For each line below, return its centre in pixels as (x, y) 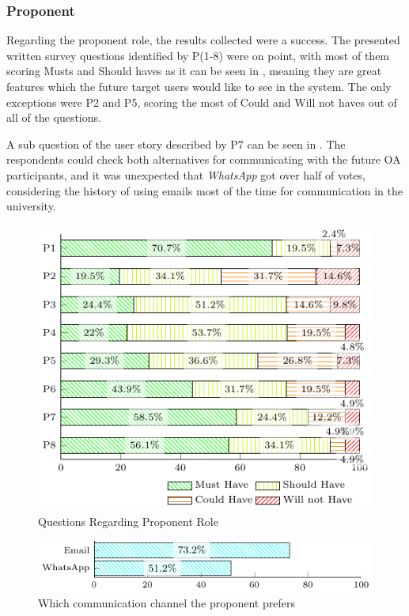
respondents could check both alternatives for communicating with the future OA (204, 159)
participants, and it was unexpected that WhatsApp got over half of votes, (186, 174)
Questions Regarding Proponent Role (128, 522)
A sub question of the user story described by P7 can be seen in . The (176, 144)
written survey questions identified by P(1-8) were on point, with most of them (198, 55)
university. (31, 206)
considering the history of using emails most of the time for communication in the (204, 190)
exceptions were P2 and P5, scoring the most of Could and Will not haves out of (202, 102)
